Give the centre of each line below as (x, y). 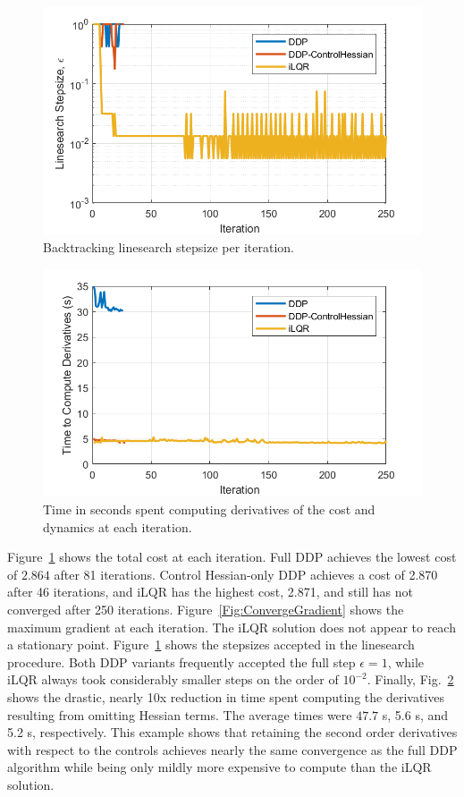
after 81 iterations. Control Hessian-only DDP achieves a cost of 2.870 (246, 574)
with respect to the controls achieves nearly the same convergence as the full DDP (232, 749)
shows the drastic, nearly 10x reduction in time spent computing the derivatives (226, 696)
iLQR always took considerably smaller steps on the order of (173, 679)
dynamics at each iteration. (118, 526)
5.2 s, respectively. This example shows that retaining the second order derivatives (232, 732)
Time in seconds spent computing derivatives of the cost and (209, 509)
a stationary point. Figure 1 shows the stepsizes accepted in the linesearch (211, 644)
